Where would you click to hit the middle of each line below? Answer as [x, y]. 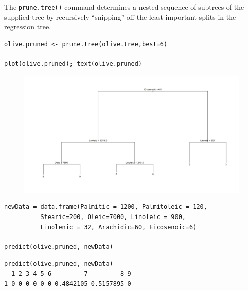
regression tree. [28, 27]
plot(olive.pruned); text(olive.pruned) [73, 64]
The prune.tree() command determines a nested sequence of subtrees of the [124, 7]
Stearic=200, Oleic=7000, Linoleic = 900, [113, 217]
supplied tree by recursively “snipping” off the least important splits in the [120, 16]
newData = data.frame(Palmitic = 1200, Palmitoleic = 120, [106, 207]
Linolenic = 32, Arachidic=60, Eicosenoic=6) [118, 227]
